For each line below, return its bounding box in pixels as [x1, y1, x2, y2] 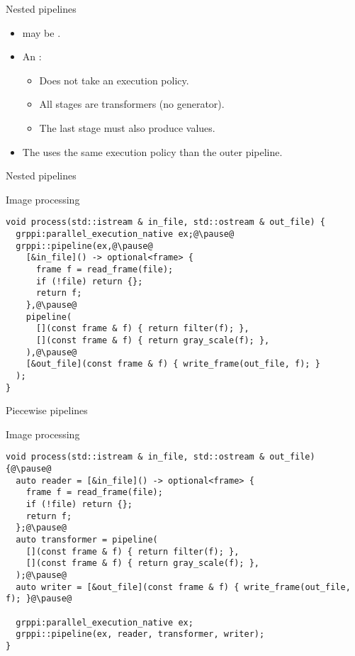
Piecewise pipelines [6, 403, 88, 418]
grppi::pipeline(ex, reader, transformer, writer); [16, 629, 265, 640]
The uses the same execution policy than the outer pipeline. [22, 144, 283, 159]
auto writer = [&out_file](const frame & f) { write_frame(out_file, [16, 582, 351, 592]
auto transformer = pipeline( [16, 534, 158, 545]
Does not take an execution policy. [39, 72, 189, 87]
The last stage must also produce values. [39, 120, 215, 135]
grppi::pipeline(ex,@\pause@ [16, 240, 153, 251]
